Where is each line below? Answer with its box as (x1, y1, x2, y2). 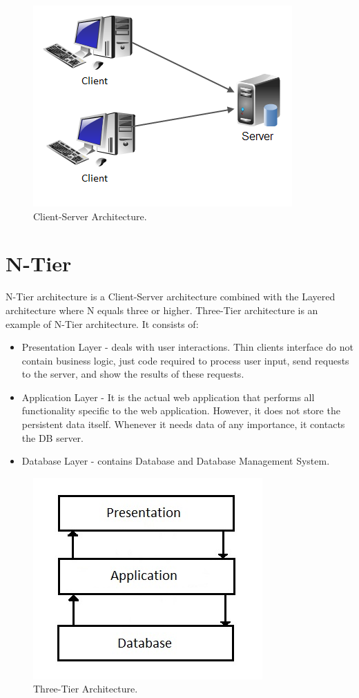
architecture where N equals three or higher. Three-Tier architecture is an (6, 302, 318, 317)
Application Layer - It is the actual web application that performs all (21, 389, 315, 404)
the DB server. (21, 430, 84, 445)
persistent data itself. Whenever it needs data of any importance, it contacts (21, 417, 345, 432)
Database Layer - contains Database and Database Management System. (21, 454, 330, 468)
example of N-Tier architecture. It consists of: (6, 316, 199, 331)
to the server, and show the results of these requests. (21, 367, 244, 381)
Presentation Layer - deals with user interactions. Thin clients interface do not (21, 340, 353, 354)
